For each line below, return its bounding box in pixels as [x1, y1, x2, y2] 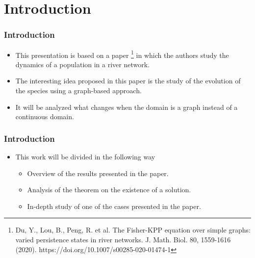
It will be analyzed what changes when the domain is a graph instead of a [15, 102, 238, 112]
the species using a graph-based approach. [15, 85, 142, 96]
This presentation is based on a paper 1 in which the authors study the [15, 48, 229, 60]
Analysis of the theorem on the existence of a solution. [27, 184, 191, 195]
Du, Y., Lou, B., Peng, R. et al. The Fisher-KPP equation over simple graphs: [15, 225, 251, 235]
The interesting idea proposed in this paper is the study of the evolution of [15, 76, 241, 86]
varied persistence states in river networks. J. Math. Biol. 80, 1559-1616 [15, 234, 231, 244]
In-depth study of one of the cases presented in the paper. [27, 201, 201, 211]
